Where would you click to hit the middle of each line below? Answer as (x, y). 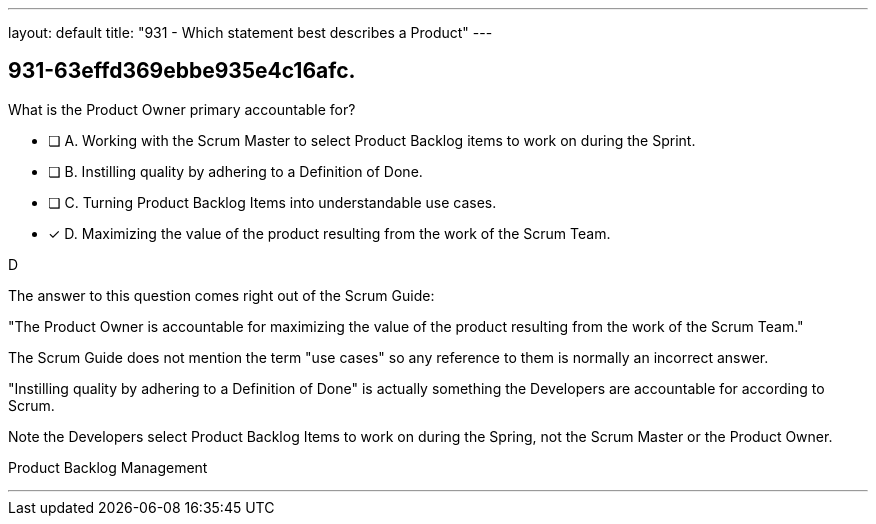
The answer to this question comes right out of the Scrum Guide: (221, 295)
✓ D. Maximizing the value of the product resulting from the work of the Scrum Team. (329, 233)
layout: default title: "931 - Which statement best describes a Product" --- (250, 32)
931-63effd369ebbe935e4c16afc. (182, 71)
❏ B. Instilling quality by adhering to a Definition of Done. (235, 171)
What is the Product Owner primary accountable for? (182, 109)
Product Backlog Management (108, 467)
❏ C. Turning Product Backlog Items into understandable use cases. (272, 202)
